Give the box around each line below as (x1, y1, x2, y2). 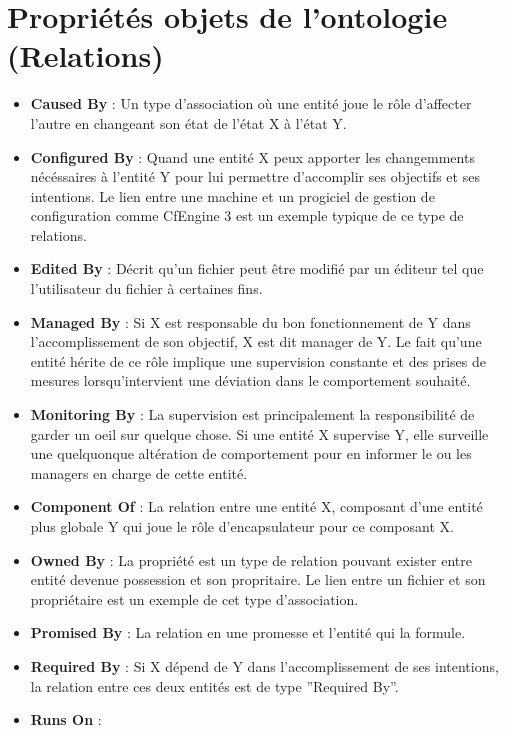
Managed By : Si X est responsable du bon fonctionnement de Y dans (30, 311, 471, 332)
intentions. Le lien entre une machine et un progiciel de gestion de (30, 185, 435, 206)
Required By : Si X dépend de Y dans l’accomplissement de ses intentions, (30, 655, 499, 676)
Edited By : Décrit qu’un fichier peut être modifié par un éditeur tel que (30, 258, 484, 279)
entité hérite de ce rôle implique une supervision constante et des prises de (30, 350, 486, 371)
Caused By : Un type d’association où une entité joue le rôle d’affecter (30, 93, 472, 114)
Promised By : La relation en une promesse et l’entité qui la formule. (30, 622, 466, 643)
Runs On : (30, 709, 102, 730)
